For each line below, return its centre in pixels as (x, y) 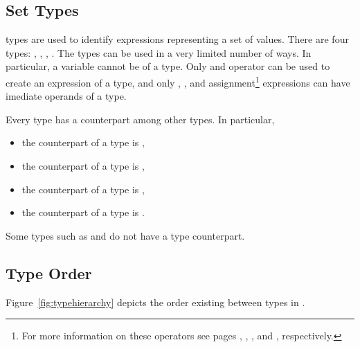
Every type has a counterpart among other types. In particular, (140, 119)
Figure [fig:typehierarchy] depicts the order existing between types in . (155, 302)
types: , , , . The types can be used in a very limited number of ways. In (159, 52)
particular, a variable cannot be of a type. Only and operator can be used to (168, 66)
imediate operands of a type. (66, 96)
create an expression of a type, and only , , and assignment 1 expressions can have (178, 81)
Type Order (49, 273)
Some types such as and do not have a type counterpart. (125, 235)
